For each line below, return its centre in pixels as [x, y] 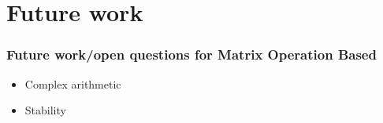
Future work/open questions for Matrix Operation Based [191, 54]
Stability [45, 110]
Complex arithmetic [73, 83]
